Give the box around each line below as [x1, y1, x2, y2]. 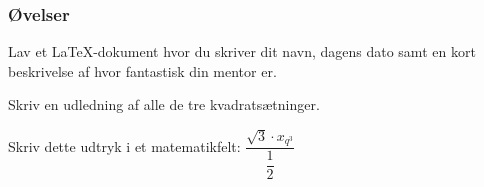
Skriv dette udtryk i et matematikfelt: [8, 135, 241, 156]
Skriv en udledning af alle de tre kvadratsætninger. [8, 94, 320, 115]
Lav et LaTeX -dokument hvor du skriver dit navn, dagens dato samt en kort [8, 41, 476, 62]
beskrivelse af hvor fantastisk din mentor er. [8, 60, 277, 81]
